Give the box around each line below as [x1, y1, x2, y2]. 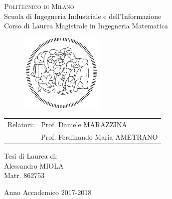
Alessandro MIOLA [4, 160, 64, 171]
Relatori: [7, 119, 34, 130]
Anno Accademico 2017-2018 [4, 187, 92, 197]
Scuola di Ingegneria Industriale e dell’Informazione [4, 10, 162, 21]
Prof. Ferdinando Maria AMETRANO [41, 132, 158, 142]
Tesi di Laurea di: [4, 151, 58, 161]
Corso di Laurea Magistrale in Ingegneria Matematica [4, 20, 169, 31]
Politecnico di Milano [4, 1, 74, 11]
